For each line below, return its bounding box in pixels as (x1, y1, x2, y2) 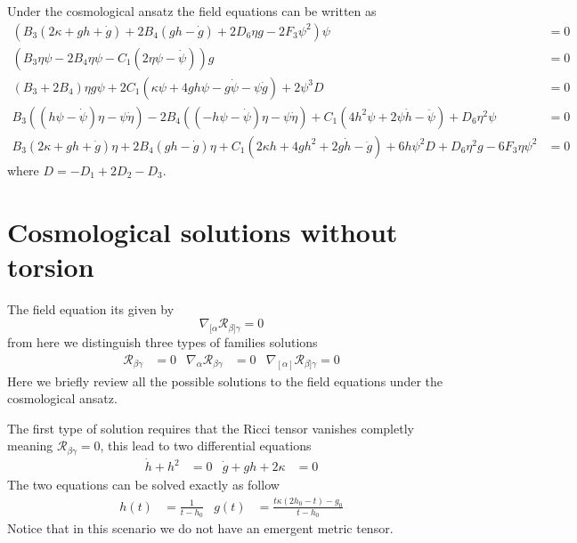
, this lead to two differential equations (100, 436, 312, 455)
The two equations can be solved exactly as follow (7, 475, 280, 494)
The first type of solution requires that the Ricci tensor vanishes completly (7, 418, 414, 437)
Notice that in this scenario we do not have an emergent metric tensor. (7, 519, 394, 538)
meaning (7, 436, 53, 455)
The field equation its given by (7, 299, 175, 318)
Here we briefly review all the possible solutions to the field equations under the (7, 371, 443, 390)
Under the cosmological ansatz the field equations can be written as (7, 2, 377, 20)
